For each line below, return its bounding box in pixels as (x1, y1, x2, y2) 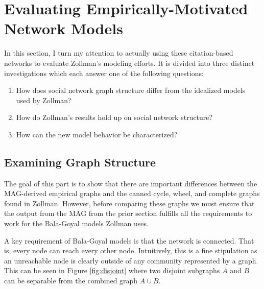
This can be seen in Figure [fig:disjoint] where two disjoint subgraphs (4, 265, 220, 276)
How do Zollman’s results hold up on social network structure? (16, 112, 213, 123)
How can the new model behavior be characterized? (16, 129, 178, 139)
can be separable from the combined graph (4, 275, 138, 286)
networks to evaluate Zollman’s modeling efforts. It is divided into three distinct (4, 57, 255, 68)
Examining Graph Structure (4, 154, 156, 170)
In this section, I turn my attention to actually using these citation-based (4, 47, 233, 58)
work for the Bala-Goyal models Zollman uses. (4, 218, 149, 229)
